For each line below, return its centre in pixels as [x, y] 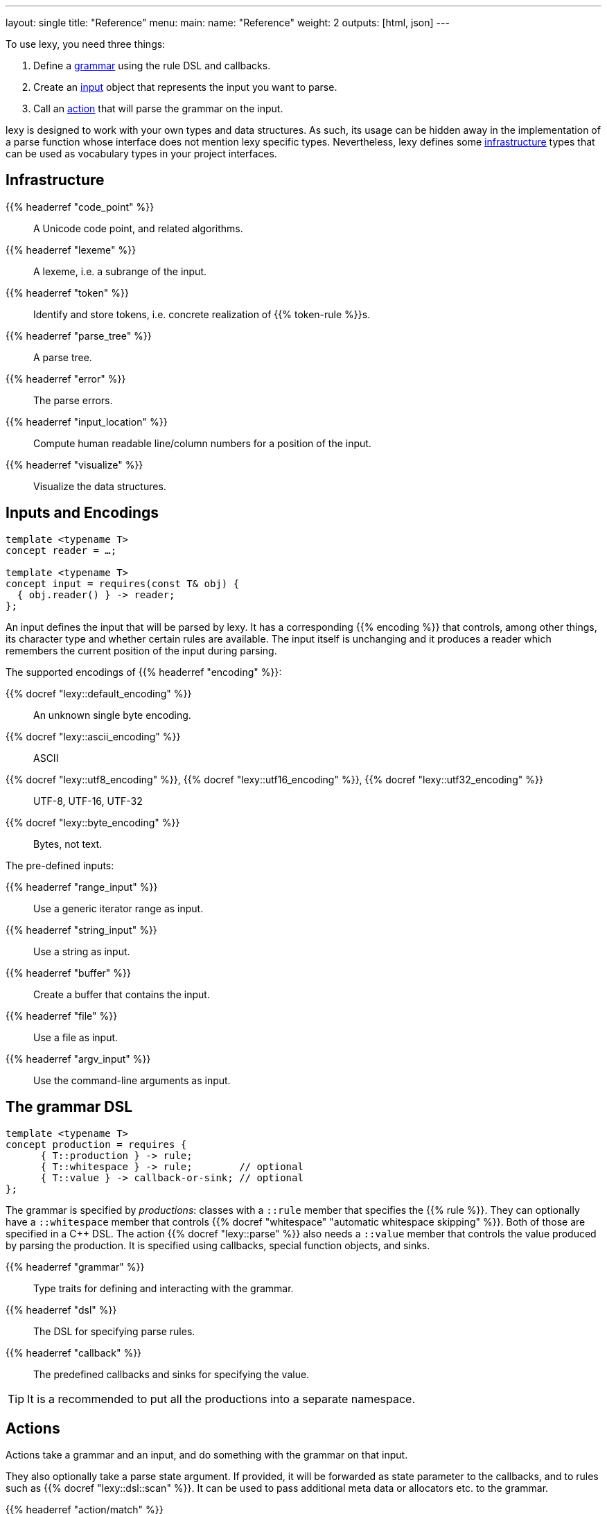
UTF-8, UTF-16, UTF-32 [88, 801]
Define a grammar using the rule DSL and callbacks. [152, 66]
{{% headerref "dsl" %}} [61, 1309]
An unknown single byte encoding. [112, 715]
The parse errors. [73, 400]
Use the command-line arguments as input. [132, 1080]
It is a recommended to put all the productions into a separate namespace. [221, 1399]
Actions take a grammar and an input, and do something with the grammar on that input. [207, 1455]
